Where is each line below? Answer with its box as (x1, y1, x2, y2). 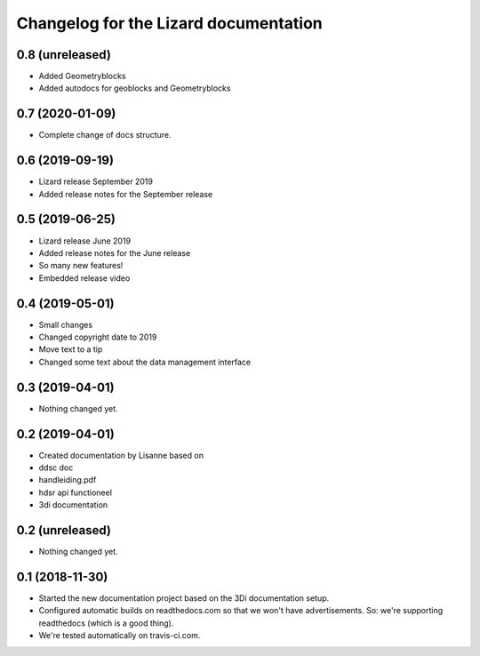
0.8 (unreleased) (16, 47, 111, 62)
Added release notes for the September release (38, 188, 213, 199)
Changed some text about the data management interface (38, 356, 252, 367)
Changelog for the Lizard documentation (16, 13, 324, 33)
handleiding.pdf (38, 475, 97, 485)
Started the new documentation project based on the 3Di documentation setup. (38, 593, 330, 604)
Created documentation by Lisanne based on (38, 450, 204, 460)
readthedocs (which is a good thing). (38, 618, 174, 628)
